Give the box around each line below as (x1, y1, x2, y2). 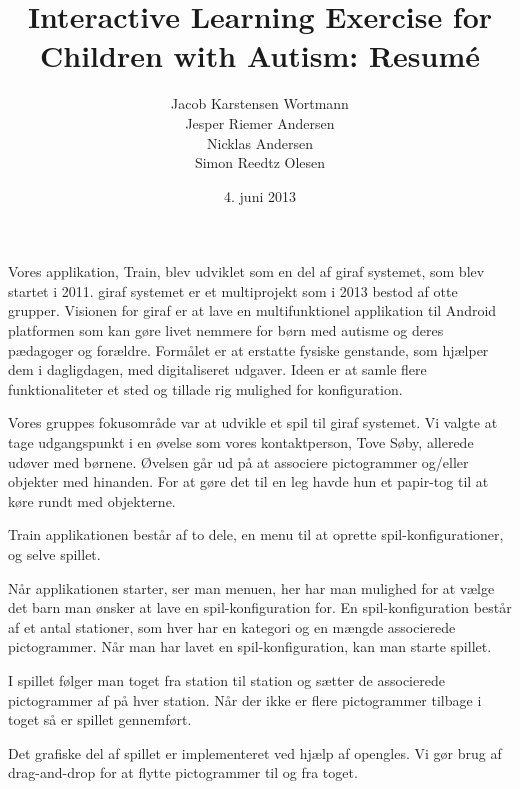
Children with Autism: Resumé (40, 35, 480, 76)
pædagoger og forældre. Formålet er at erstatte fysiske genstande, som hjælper (8, 339, 489, 360)
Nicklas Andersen (207, 132, 313, 153)
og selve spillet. (8, 544, 101, 564)
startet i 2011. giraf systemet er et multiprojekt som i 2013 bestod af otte (8, 280, 458, 301)
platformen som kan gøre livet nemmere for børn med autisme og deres (8, 320, 444, 341)
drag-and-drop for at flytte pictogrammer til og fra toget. (8, 762, 358, 783)
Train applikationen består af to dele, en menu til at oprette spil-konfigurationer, (8, 524, 504, 545)
